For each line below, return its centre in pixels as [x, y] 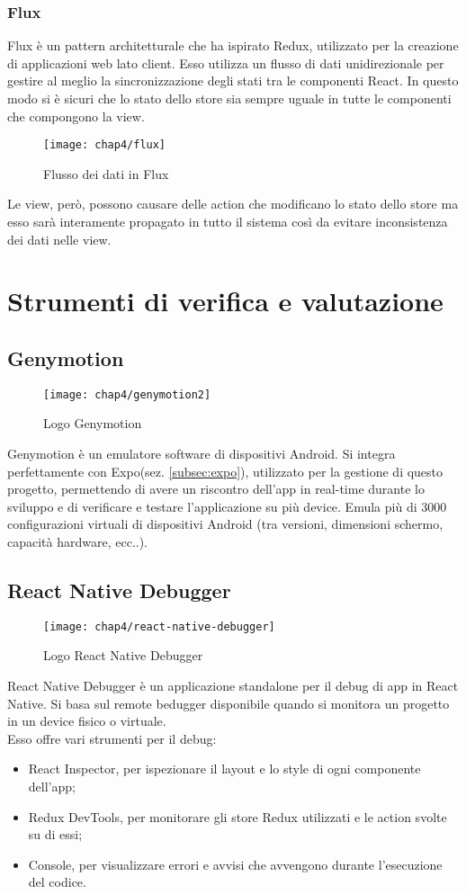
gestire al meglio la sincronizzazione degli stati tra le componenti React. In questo [233, 80]
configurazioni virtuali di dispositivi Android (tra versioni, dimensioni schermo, [225, 524]
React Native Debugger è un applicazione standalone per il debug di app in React [233, 686]
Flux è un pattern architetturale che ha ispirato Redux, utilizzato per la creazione [233, 45]
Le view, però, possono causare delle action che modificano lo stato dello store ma [233, 204]
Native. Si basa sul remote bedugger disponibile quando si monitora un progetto [229, 703]
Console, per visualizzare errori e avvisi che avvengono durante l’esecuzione [235, 864]
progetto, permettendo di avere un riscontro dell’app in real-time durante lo [216, 489]
